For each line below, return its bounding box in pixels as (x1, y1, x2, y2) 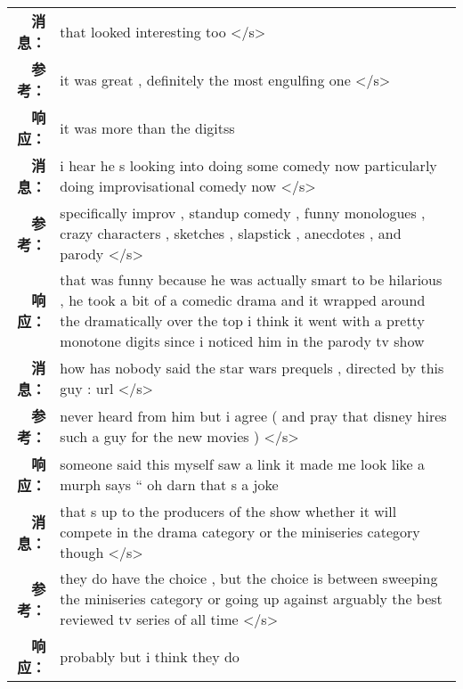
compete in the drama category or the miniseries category (60, 521, 420, 542)
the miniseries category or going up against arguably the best (60, 588, 443, 609)
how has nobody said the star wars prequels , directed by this (60, 357, 444, 378)
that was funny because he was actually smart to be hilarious (60, 269, 443, 290)
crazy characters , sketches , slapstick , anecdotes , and (60, 223, 402, 243)
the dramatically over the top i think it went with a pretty (60, 310, 425, 331)
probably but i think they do (60, 645, 240, 667)
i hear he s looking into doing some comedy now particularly (60, 155, 437, 176)
